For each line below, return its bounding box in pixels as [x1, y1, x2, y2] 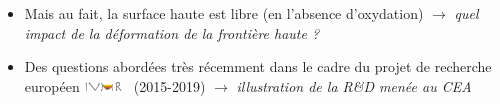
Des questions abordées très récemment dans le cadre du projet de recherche [24, 56, 492, 77]
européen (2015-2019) [24, 75, 206, 96]
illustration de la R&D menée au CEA [236, 75, 472, 96]
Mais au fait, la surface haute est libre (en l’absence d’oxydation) [24, 3, 424, 23]
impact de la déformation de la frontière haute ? [24, 22, 320, 43]
